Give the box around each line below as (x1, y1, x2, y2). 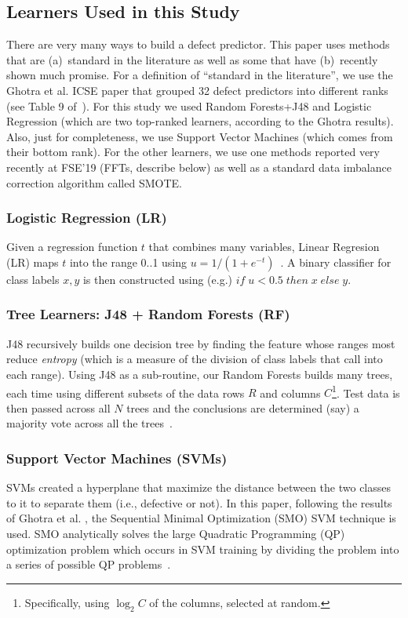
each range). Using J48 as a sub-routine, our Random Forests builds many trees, (6, 365, 393, 382)
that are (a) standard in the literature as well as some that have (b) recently (6, 51, 378, 67)
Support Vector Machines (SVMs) (6, 448, 228, 467)
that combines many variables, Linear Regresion (148, 238, 380, 255)
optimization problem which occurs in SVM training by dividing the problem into (6, 540, 399, 557)
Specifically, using (24, 594, 110, 610)
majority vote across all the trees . (6, 415, 173, 431)
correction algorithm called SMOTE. (6, 174, 182, 191)
